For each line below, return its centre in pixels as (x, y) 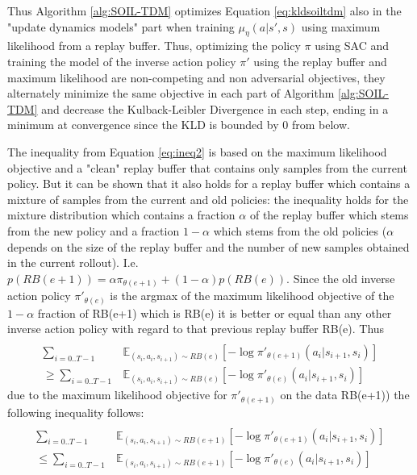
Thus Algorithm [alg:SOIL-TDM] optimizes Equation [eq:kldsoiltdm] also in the (204, 10)
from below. (321, 125)
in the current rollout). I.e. (73, 262)
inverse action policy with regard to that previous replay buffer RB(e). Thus (196, 329)
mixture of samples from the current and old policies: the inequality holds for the (208, 199)
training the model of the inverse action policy (122, 61)
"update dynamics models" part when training (121, 26)
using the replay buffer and (320, 61)
